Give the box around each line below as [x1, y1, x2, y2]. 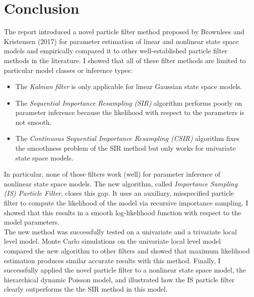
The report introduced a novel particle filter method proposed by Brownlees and [4, 26, 245, 37]
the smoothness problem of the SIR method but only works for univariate [15, 143, 236, 153]
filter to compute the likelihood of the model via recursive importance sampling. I [4, 198, 249, 208]
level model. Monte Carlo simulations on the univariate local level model [4, 236, 221, 246]
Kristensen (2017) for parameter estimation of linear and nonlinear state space [4, 36, 239, 46]
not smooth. [15, 116, 52, 127]
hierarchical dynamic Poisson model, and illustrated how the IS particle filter [4, 274, 234, 284]
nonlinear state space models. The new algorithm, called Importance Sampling [4, 178, 238, 188]
